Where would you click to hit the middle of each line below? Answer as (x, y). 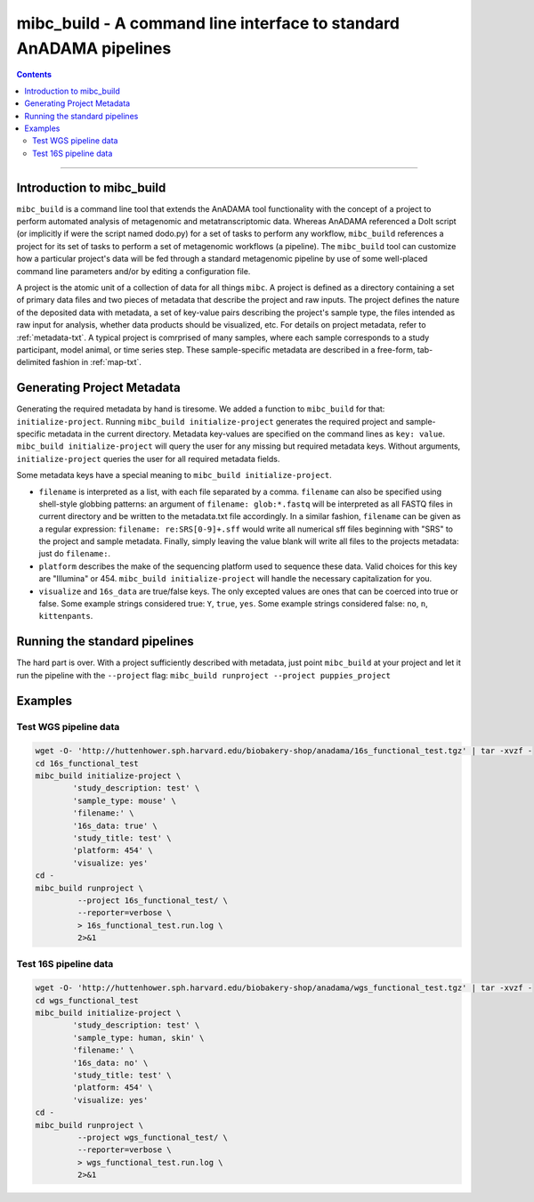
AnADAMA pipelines (94, 48)
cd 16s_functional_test (87, 763)
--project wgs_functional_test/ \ (153, 1137)
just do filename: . (75, 554)
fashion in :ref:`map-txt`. (97, 362)
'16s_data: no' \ (110, 1063)
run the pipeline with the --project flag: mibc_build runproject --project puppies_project (204, 675)
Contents (34, 75)
